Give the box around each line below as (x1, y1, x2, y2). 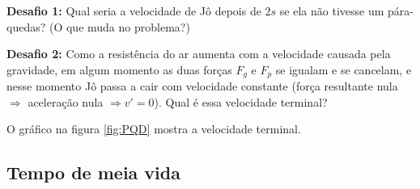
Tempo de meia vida (6, 160, 180, 185)
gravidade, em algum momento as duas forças (6, 61, 232, 78)
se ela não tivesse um (279, 2, 384, 19)
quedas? (6, 18, 46, 35)
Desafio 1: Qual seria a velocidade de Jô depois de (6, 2, 261, 19)
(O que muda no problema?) (49, 18, 190, 35)
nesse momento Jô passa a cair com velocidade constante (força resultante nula (6, 78, 398, 94)
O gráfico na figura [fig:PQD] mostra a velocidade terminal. (6, 120, 301, 137)
